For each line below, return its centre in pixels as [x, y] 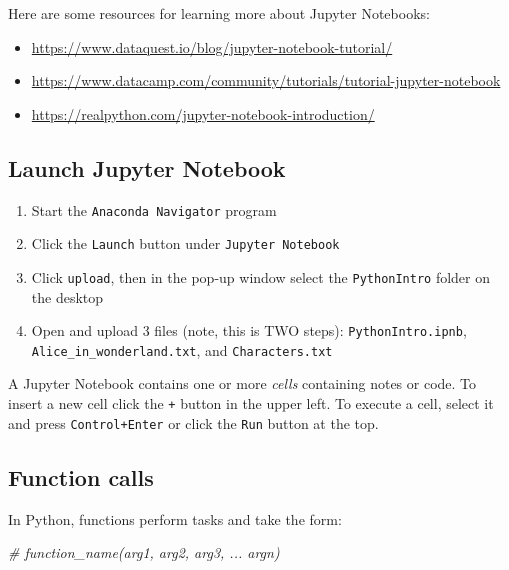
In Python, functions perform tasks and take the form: [175, 518]
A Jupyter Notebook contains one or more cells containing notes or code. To [242, 383]
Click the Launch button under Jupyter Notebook [185, 243]
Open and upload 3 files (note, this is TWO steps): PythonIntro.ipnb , [249, 330]
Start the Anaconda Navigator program [154, 209]
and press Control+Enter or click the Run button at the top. [193, 422]
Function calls [81, 476]
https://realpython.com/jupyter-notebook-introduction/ [203, 113]
